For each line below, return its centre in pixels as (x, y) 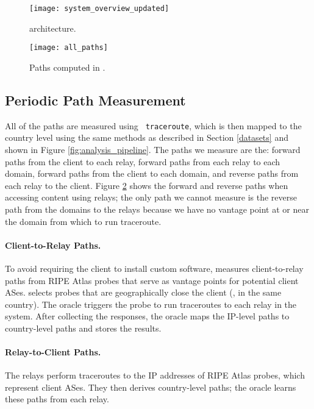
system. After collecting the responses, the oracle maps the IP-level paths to (147, 316)
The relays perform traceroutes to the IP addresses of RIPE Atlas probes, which (155, 375)
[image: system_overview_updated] (99, 9)
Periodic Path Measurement (95, 100)
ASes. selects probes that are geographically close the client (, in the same (143, 292)
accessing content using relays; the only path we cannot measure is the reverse (151, 197)
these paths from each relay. (57, 399)
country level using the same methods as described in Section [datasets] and (147, 137)
